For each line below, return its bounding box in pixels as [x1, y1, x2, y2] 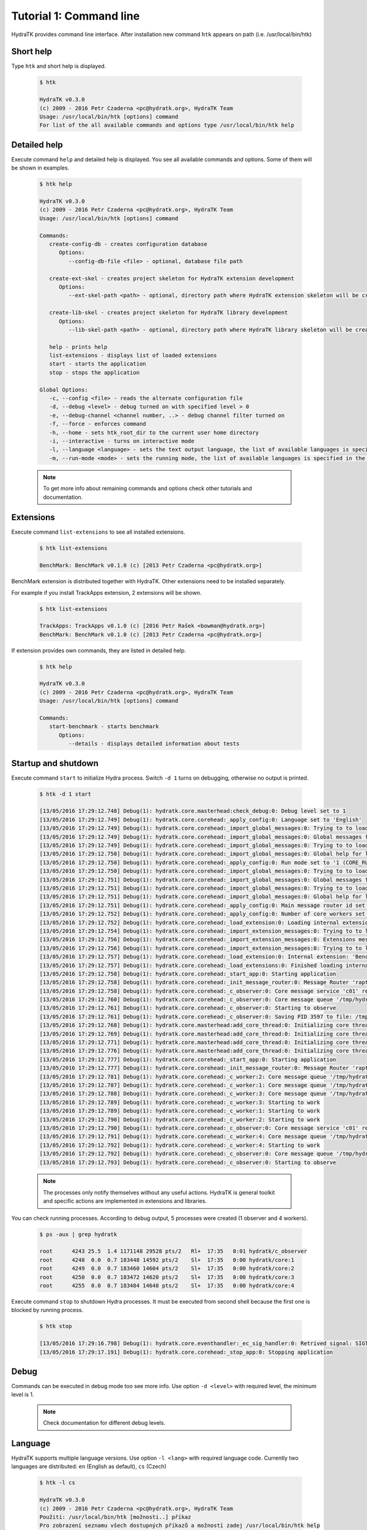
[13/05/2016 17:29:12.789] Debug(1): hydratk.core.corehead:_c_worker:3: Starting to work [39, 1099, 321, 1106]
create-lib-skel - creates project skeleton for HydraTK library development [49, 309, 288, 316]
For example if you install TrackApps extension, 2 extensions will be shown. [11, 589, 202, 596]
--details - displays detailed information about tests [68, 741, 240, 747]
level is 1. [11, 1391, 34, 1398]
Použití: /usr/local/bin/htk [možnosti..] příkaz [39, 1513, 191, 1521]
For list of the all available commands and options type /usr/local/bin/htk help [39, 122, 295, 129]
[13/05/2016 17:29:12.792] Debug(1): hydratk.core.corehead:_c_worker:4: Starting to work [39, 1141, 321, 1149]
